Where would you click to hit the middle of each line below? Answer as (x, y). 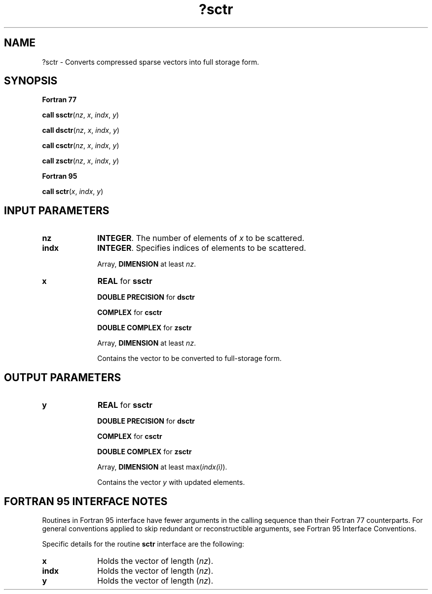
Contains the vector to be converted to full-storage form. (190, 358)
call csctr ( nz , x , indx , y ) (81, 146)
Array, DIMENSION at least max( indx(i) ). (162, 467)
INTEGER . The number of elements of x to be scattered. (201, 238)
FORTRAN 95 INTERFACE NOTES (86, 501)
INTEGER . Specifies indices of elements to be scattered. (202, 248)
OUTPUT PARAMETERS (63, 377)
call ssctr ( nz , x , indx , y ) (81, 115)
